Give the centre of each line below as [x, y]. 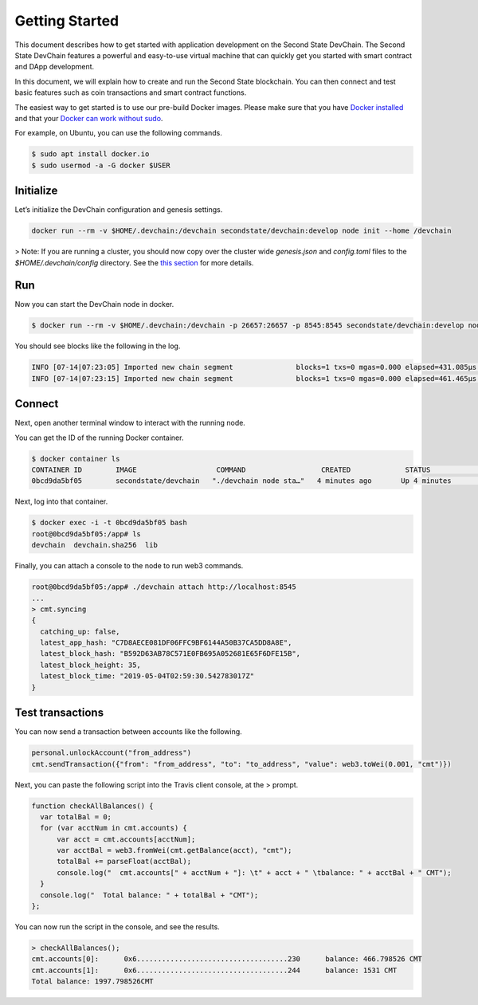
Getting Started [67, 21]
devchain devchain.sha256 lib [95, 545]
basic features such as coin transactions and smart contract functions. [131, 92]
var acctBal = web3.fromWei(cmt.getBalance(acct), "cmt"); [174, 850]
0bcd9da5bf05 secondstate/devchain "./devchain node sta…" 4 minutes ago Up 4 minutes [241, 481]
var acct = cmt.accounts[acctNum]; [126, 839]
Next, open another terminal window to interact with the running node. [130, 423]
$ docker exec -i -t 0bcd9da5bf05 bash [109, 523]
